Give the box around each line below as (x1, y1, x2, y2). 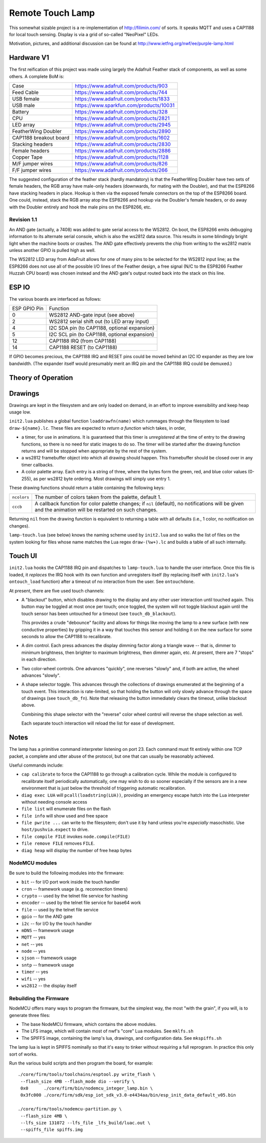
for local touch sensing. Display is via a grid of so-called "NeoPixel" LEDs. (9, 31, 160, 37)
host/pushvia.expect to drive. (21, 826, 89, 832)
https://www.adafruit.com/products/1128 (74, 154, 169, 161)
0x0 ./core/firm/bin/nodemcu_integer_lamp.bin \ (20, 1086, 153, 1091)
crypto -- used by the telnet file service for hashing (21, 893, 128, 898)
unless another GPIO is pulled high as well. (9, 247, 96, 253)
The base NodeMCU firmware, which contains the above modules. (21, 1021, 157, 1027)
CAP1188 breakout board (12, 134, 69, 141)
